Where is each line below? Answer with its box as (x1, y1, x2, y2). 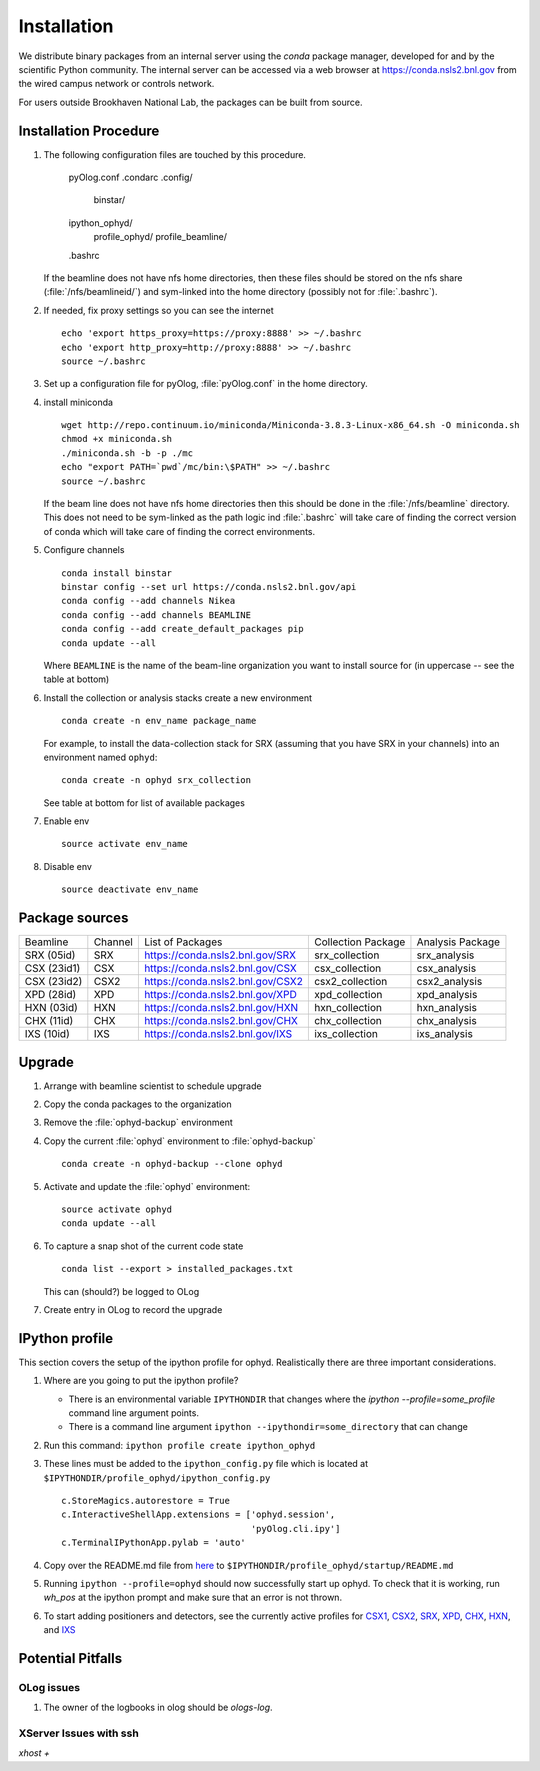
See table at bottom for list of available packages (43, 796, 245, 809)
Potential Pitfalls (18, 1650, 123, 1667)
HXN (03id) (24, 1001, 79, 1015)
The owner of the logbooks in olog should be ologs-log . (43, 1701, 274, 1714)
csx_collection (313, 961, 382, 975)
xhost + (18, 1747, 50, 1759)
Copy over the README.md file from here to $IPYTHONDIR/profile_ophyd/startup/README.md (43, 1559, 454, 1571)
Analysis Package (416, 935, 500, 949)
